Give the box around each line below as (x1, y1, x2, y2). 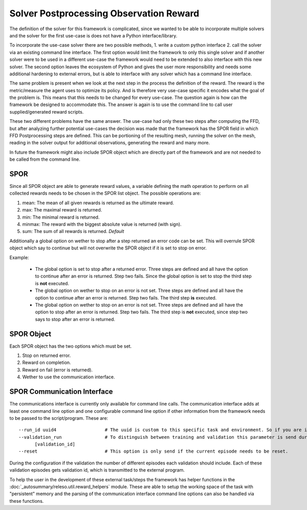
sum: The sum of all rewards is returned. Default (22, 228, 124, 235)
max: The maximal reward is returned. (22, 207, 102, 213)
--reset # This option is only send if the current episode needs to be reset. (18, 449, 289, 454)
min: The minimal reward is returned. (22, 214, 100, 220)
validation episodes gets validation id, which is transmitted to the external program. (9, 467, 185, 473)
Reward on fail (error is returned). (22, 367, 93, 373)
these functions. (9, 498, 44, 504)
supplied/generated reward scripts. (9, 109, 84, 115)
